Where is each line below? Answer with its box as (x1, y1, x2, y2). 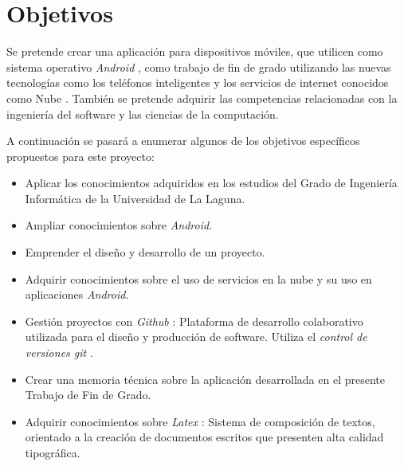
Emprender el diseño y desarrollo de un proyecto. (25, 244, 265, 260)
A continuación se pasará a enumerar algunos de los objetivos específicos (6, 132, 360, 149)
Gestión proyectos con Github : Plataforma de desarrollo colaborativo (25, 312, 363, 329)
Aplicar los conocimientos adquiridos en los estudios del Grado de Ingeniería (25, 174, 398, 191)
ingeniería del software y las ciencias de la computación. (6, 105, 279, 122)
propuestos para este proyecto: (6, 147, 155, 164)
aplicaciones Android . (25, 286, 129, 303)
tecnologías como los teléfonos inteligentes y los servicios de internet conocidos (6, 74, 389, 91)
